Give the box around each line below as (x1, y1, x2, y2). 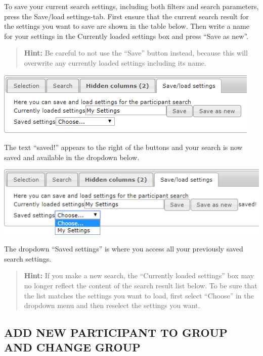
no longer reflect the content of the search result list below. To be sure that (24, 280, 257, 290)
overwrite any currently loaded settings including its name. (24, 57, 206, 68)
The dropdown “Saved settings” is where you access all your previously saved (4, 243, 243, 254)
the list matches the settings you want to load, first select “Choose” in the (24, 290, 254, 300)
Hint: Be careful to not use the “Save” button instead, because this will (24, 47, 248, 58)
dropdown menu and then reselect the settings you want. (24, 300, 200, 311)
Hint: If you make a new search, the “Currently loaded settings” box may (24, 270, 254, 281)
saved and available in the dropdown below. (4, 151, 140, 162)
